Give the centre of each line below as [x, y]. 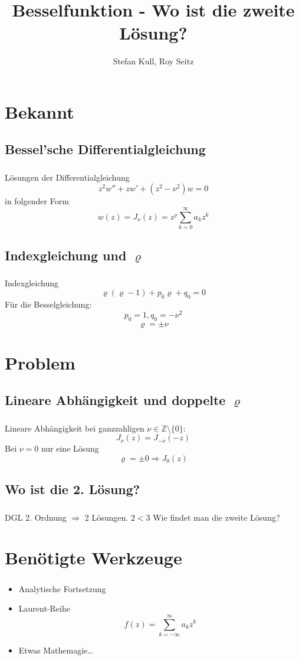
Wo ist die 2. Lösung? [73, 489]
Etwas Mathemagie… [56, 650]
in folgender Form [37, 201]
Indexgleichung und [66, 255]
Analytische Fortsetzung [62, 588]
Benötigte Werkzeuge [93, 558]
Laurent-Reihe [44, 608]
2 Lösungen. [106, 517]
